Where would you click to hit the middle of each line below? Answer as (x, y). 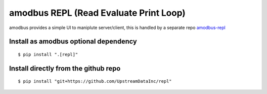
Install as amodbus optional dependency (73, 42)
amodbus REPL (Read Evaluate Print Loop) (97, 13)
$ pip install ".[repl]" (48, 54)
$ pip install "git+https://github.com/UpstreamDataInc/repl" (95, 81)
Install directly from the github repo (65, 68)
